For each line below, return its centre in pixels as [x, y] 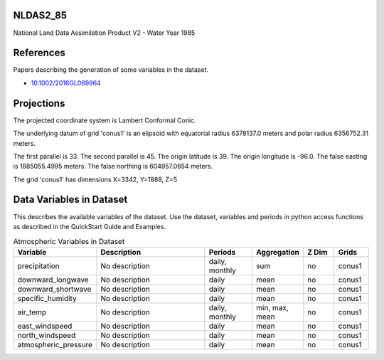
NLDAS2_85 [40, 15]
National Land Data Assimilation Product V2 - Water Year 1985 [104, 33]
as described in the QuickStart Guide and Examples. [90, 226]
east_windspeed [45, 326]
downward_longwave [53, 280]
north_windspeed [47, 335]
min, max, [273, 307]
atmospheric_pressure [55, 344]
